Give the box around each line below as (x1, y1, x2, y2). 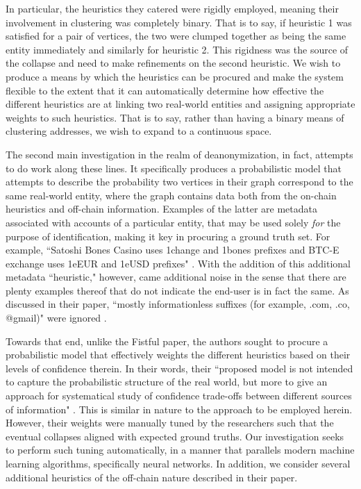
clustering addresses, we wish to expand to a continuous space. (6, 124, 272, 138)
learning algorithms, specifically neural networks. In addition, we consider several (6, 456, 351, 470)
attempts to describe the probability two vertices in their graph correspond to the (6, 174, 353, 189)
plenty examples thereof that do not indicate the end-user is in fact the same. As (6, 283, 349, 297)
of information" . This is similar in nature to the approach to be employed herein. (6, 401, 353, 416)
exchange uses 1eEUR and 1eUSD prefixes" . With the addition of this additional (6, 256, 351, 270)
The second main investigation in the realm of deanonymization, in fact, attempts (6, 147, 353, 161)
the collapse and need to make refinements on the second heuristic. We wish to (6, 56, 341, 70)
